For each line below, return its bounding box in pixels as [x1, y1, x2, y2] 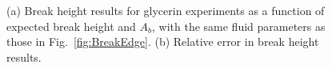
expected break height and [6, 17, 136, 34]
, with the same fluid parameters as [151, 17, 326, 34]
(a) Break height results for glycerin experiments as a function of [6, 2, 325, 18]
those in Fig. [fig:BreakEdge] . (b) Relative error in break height [6, 33, 319, 50]
